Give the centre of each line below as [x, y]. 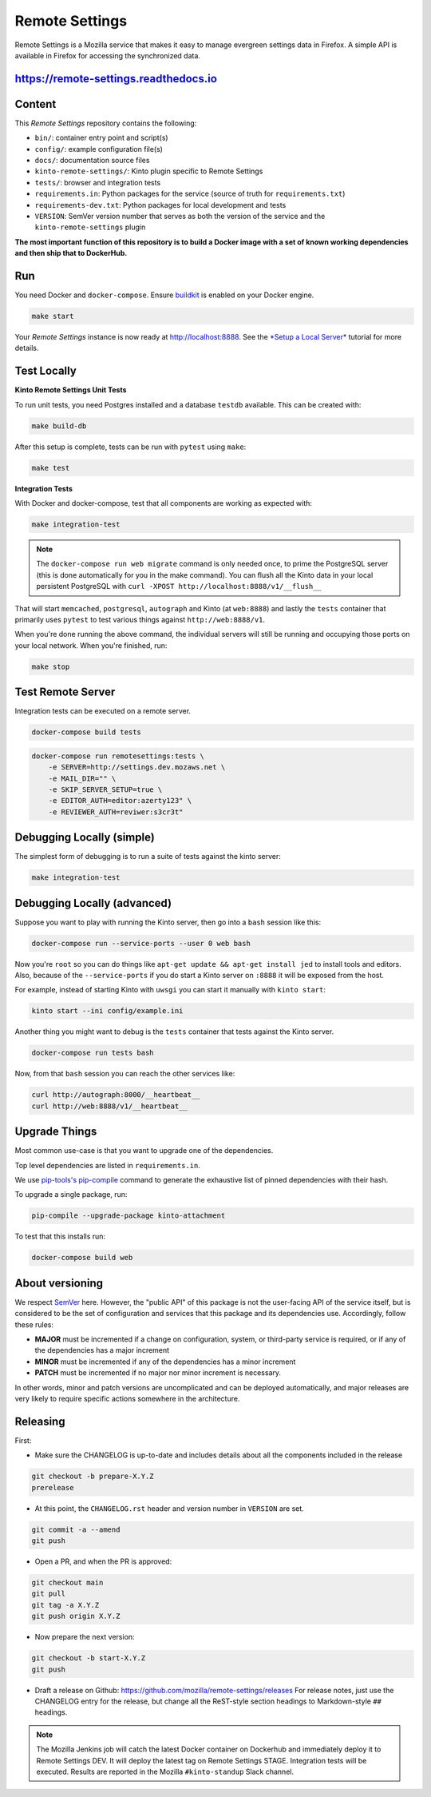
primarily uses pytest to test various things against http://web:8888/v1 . [140, 619]
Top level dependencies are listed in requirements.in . [108, 1165]
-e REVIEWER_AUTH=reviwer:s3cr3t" [116, 812]
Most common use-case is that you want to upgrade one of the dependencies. [144, 1151]
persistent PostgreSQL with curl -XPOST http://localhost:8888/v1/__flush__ [179, 586]
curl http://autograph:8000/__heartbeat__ [116, 1095]
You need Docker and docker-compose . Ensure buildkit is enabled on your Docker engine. [164, 295]
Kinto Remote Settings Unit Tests [71, 390]
